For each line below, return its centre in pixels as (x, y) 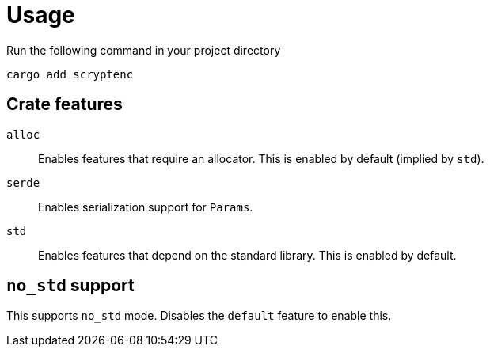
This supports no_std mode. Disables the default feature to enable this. (199, 316)
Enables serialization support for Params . (146, 207)
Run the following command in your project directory (144, 50)
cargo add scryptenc (70, 74)
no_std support (70, 286)
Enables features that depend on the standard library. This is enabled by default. (247, 255)
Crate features (65, 104)
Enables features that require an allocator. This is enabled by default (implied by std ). (261, 158)
